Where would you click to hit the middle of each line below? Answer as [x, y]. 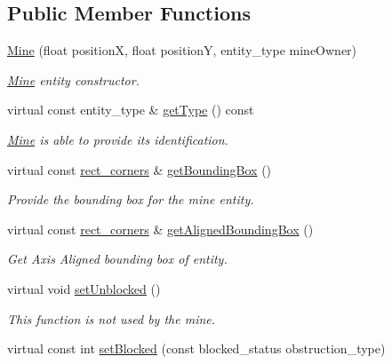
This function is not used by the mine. [112, 318]
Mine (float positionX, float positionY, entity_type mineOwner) [182, 50]
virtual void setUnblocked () [84, 288]
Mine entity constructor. [73, 79]
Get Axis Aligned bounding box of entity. [117, 259]
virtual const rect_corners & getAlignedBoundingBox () [160, 229]
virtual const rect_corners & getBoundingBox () [140, 169]
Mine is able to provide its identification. [118, 139]
